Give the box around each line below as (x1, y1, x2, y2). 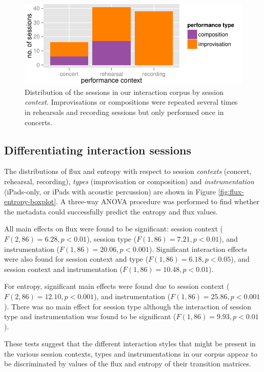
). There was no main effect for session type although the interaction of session (4, 301, 252, 311)
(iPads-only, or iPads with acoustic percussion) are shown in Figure (4, 186, 216, 197)
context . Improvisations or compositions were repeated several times (25, 96, 238, 107)
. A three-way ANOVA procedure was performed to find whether (56, 196, 259, 207)
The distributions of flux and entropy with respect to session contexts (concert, (4, 166, 252, 177)
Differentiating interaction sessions (4, 142, 191, 158)
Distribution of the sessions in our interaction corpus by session (25, 86, 224, 97)
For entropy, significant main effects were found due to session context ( (4, 281, 230, 291)
